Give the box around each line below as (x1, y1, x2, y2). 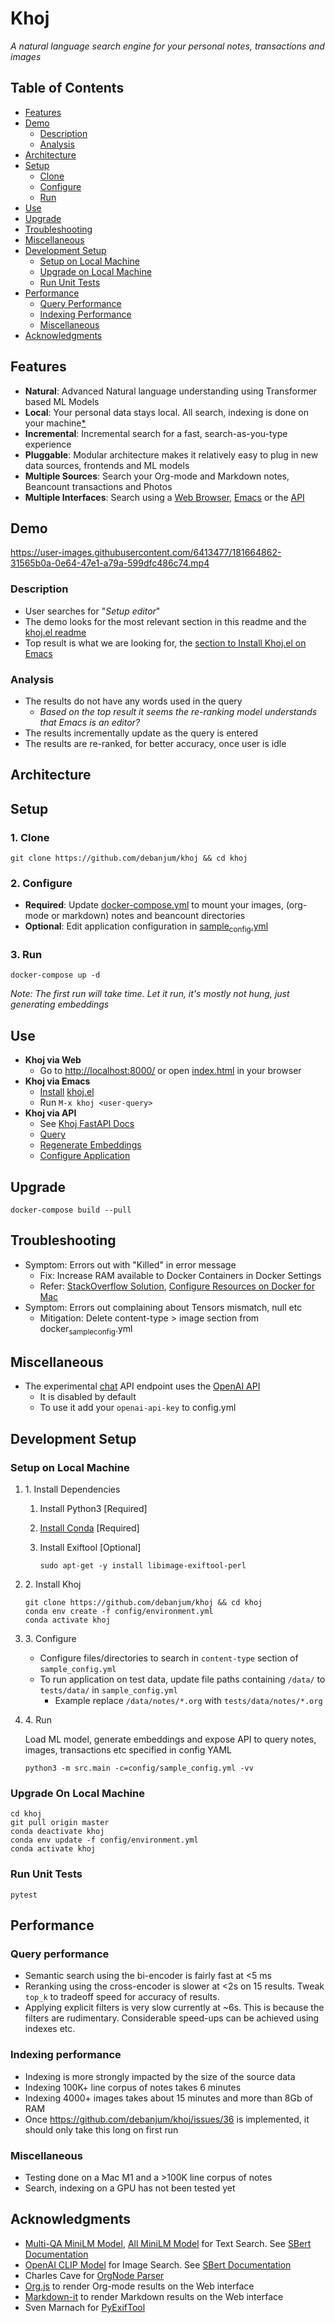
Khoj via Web (24, 1054, 82, 1066)
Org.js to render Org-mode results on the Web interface (24, 2280, 255, 2292)
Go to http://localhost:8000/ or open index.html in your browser (39, 1065, 302, 1077)
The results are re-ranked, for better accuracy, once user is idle (24, 737, 287, 749)
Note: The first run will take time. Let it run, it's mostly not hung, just (10, 988, 290, 1000)
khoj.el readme (24, 626, 87, 638)
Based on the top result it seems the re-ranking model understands (39, 705, 318, 717)
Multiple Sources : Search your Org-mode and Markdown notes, (24, 470, 290, 482)
